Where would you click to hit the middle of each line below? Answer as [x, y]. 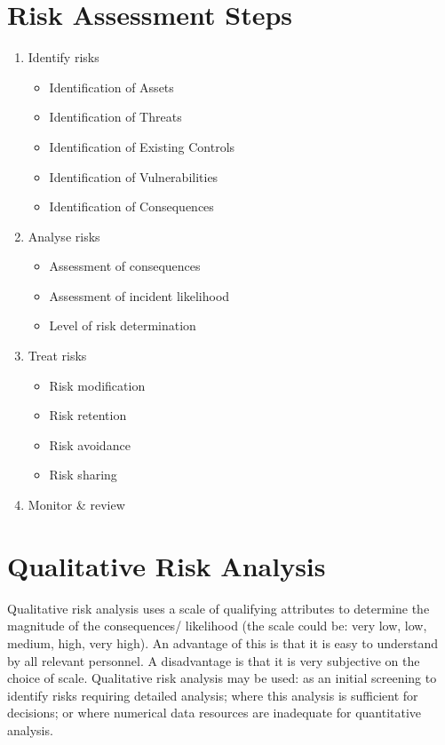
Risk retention [88, 415]
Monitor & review [76, 505]
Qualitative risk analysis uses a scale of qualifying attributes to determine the [219, 608]
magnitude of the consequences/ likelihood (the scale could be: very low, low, [217, 626]
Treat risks [57, 356]
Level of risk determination [123, 325]
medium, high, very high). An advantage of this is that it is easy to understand [223, 642]
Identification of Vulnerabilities [134, 176]
